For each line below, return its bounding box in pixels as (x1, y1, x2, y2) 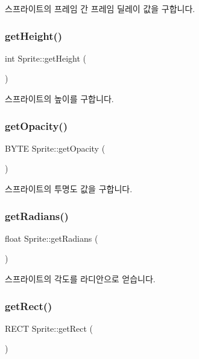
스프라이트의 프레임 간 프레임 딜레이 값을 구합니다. (5, 2, 195, 15)
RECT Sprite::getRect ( (5, 322, 93, 334)
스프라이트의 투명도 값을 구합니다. (5, 183, 133, 195)
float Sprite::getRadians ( (5, 231, 98, 244)
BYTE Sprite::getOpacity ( (5, 141, 106, 154)
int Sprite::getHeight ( (5, 51, 87, 64)
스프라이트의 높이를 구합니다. (5, 92, 114, 105)
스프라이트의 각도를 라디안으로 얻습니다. (5, 273, 156, 285)
